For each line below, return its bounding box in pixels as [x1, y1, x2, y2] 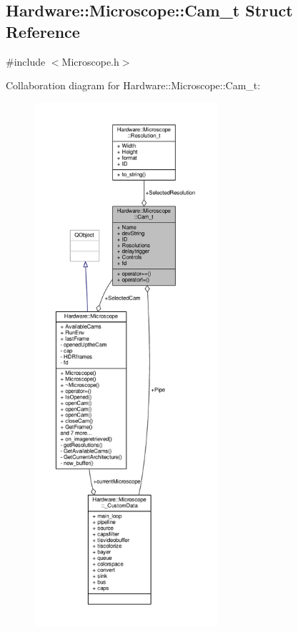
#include [6, 54, 46, 69]
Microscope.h [61, 54, 119, 69]
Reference [6, 20, 80, 42]
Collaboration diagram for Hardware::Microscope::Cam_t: [6, 78, 261, 93]
